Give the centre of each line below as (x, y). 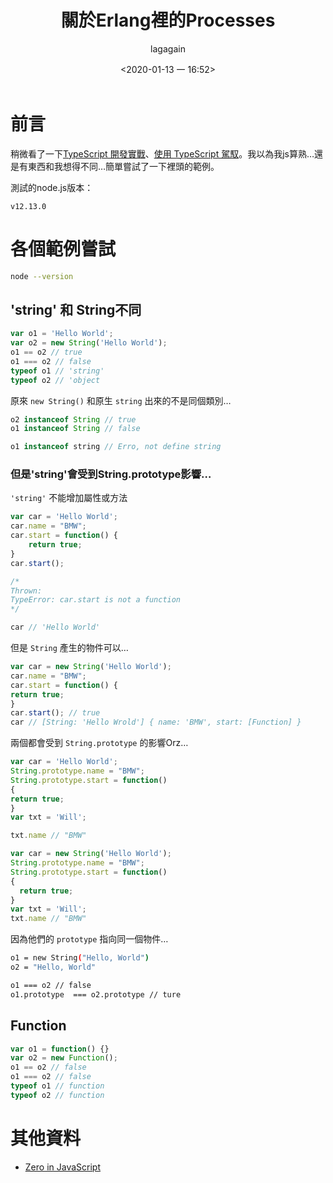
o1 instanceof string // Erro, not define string (116, 447)
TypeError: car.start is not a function (96, 600)
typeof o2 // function (57, 1095)
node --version (42, 276)
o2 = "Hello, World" (53, 967)
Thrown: (26, 591)
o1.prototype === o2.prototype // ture (96, 994)
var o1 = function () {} (60, 1049)
